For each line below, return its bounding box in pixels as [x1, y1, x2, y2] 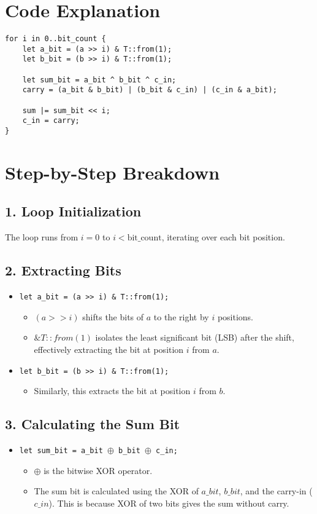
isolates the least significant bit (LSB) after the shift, [95, 331, 294, 344]
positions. [217, 310, 253, 323]
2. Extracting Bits [5, 261, 121, 280]
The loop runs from [5, 231, 78, 243]
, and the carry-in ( [240, 484, 313, 497]
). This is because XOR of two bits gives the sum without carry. [48, 496, 289, 509]
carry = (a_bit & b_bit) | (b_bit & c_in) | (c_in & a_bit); [22, 85, 277, 95]
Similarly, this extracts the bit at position [34, 384, 191, 397]
